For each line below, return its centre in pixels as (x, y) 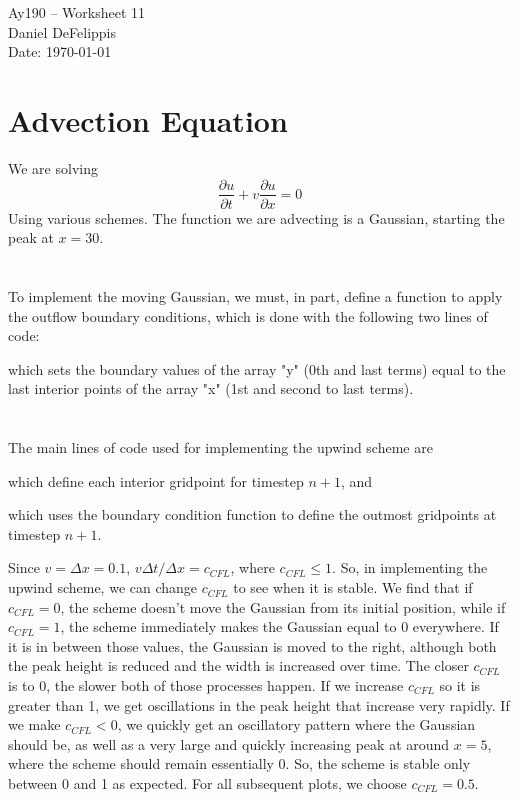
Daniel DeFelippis (62, 31)
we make (34, 724)
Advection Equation (148, 119)
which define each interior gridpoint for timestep (156, 480)
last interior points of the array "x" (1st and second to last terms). (211, 388)
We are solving (53, 167)
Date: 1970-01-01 (60, 51)
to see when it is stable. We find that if (353, 587)
